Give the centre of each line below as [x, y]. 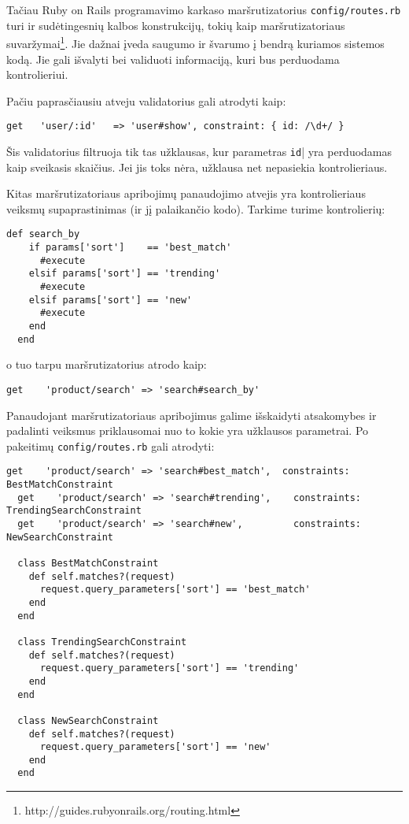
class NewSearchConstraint [88, 720]
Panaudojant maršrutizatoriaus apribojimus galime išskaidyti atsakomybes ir [192, 415]
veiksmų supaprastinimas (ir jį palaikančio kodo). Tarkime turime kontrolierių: [196, 208]
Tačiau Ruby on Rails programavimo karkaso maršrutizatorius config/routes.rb [204, 9]
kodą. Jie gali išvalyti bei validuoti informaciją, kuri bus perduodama [173, 59]
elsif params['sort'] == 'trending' [125, 274]
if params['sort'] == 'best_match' [130, 248]
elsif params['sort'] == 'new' [111, 300]
